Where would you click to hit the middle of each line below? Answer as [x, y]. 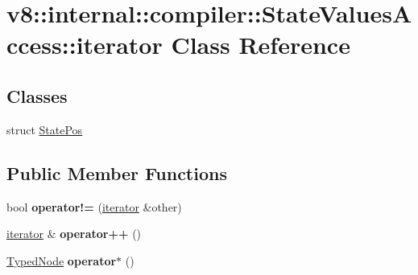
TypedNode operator [62, 260]
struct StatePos [45, 129]
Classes [37, 95]
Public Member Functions [117, 172]
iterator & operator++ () [74, 234]
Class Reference [261, 45]
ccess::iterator [85, 45]
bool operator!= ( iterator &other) [94, 206]
